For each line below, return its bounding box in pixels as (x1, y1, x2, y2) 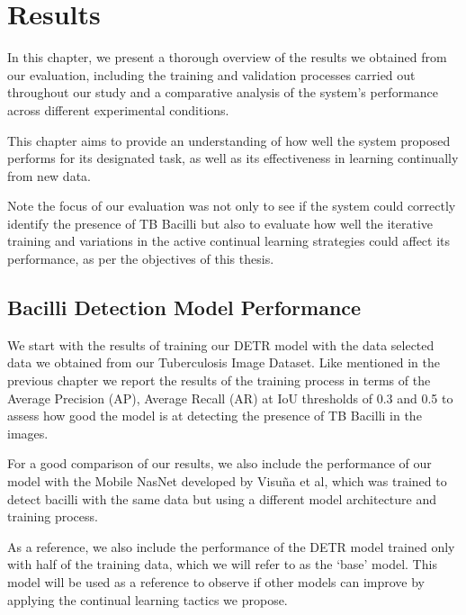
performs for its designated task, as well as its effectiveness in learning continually (7, 149, 459, 167)
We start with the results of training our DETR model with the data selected (7, 335, 435, 354)
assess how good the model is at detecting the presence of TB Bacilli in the (7, 406, 422, 425)
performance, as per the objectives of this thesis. (7, 249, 274, 268)
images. (7, 423, 49, 442)
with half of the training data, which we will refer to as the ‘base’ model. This (7, 555, 437, 574)
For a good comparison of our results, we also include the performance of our (7, 454, 432, 473)
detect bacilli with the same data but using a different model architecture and (7, 489, 437, 508)
